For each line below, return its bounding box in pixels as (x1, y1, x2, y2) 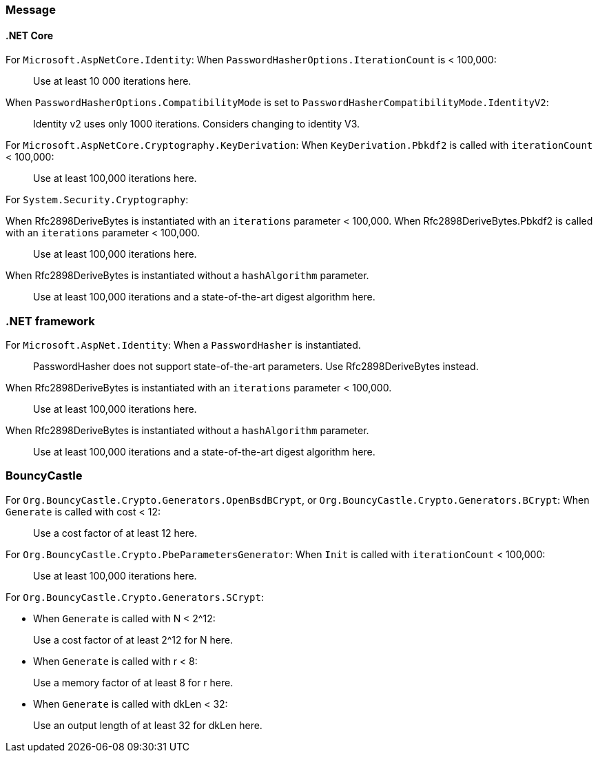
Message (6, 3, 56, 17)
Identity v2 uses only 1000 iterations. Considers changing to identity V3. (33, 118, 360, 130)
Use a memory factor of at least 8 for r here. (33, 676, 234, 688)
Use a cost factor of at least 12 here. (33, 526, 198, 539)
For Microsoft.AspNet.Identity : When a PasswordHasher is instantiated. (6, 338, 361, 351)
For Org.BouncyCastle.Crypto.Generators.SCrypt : (6, 591, 264, 603)
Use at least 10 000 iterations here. (33, 75, 192, 88)
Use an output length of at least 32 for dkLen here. (33, 719, 262, 731)
